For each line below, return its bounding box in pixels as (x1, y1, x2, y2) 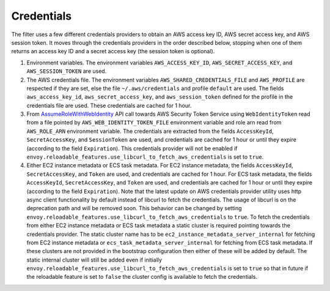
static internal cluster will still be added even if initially (26, 256, 162, 263)
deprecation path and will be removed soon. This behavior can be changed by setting (26, 205, 242, 212)
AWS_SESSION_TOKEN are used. (26, 67, 107, 75)
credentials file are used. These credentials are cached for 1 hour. (26, 102, 192, 109)
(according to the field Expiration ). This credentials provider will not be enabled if (26, 145, 238, 152)
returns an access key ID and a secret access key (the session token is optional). (11, 48, 215, 55)
